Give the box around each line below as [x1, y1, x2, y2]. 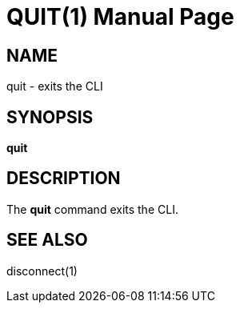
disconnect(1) [6, 263, 78, 278]
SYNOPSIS [6, 106, 94, 127]
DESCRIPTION [6, 168, 121, 189]
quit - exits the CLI [6, 79, 103, 94]
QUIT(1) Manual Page [6, 3, 234, 30]
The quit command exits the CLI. [6, 202, 178, 216]
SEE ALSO [6, 230, 88, 251]
